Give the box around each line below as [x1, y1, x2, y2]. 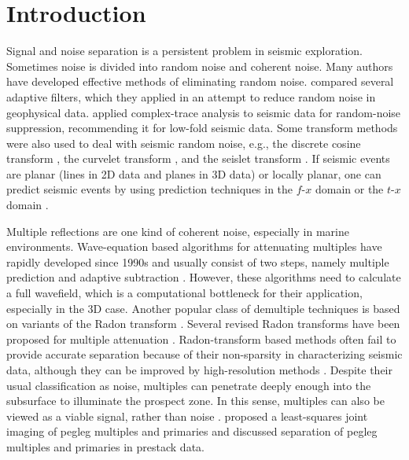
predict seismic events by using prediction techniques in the [6, 181, 293, 197]
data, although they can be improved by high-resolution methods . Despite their [6, 362, 392, 377]
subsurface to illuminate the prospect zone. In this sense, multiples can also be [6, 392, 385, 409]
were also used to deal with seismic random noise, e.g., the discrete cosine [6, 134, 361, 151]
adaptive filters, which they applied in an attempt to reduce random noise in [6, 88, 376, 105]
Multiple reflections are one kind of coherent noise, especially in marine [6, 223, 349, 239]
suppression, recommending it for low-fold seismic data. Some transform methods [6, 120, 398, 136]
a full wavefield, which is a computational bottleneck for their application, [6, 285, 363, 301]
